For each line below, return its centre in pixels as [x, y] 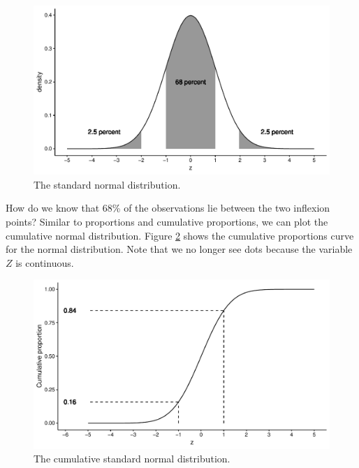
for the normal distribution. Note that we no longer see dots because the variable [179, 249]
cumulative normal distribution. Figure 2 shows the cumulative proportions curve [180, 235]
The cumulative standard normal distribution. [132, 459]
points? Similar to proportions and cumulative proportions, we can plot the [167, 221]
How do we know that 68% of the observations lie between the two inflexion [168, 208]
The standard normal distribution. [107, 184]
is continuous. [45, 262]
